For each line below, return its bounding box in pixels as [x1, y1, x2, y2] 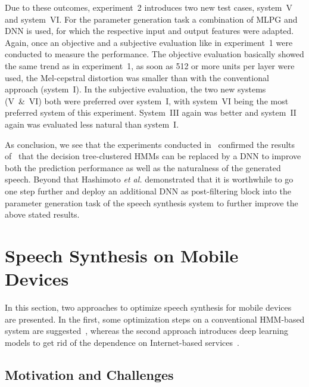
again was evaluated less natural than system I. [5, 117, 179, 130]
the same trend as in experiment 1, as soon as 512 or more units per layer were [5, 59, 295, 72]
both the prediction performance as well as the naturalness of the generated [5, 161, 281, 174]
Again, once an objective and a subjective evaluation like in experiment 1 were [5, 36, 293, 48]
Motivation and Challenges [5, 365, 174, 383]
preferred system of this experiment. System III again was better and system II [5, 106, 296, 119]
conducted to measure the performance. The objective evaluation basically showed [5, 48, 304, 60]
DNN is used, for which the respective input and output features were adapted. [5, 24, 294, 37]
